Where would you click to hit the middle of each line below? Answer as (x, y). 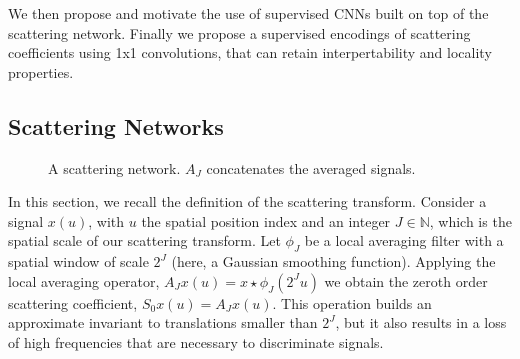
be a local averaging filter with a (404, 240)
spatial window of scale (78, 261)
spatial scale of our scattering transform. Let (144, 240)
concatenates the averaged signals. (311, 167)
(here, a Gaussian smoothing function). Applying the (333, 261)
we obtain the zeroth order (406, 280)
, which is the (470, 220)
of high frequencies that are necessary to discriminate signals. (196, 341)
